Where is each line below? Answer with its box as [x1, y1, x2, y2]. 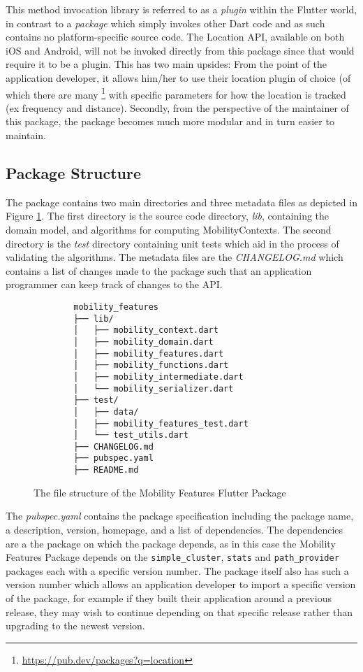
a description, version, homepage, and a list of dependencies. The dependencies [6, 522, 343, 536]
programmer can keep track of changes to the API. [6, 277, 223, 292]
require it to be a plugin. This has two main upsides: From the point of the [6, 57, 327, 71]
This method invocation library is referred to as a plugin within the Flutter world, [6, 2, 357, 16]
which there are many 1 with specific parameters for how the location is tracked [6, 85, 346, 101]
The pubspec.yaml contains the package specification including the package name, [6, 508, 354, 523]
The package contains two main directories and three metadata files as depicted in [6, 194, 357, 209]
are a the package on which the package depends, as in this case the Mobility [6, 536, 336, 550]
